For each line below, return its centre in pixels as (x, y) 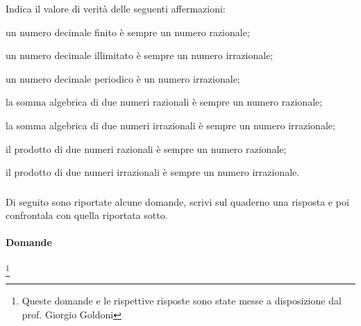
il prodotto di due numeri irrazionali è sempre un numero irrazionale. (153, 172)
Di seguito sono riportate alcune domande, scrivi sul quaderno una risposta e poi (177, 201)
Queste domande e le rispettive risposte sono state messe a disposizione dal (182, 300)
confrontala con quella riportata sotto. (87, 215)
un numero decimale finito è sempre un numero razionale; (128, 32)
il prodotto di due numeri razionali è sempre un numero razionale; (146, 148)
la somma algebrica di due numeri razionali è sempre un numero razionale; (164, 102)
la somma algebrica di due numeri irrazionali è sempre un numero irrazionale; (170, 125)
